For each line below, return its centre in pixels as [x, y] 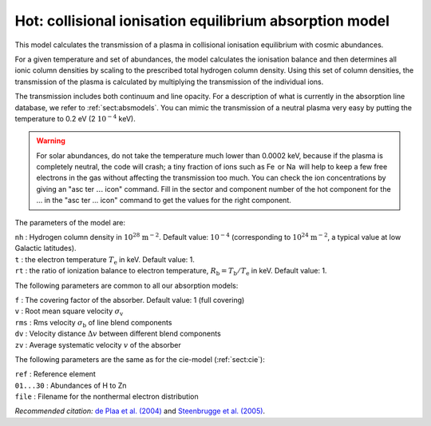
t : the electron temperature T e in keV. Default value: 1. [105, 260]
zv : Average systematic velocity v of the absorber [98, 344]
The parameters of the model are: [70, 222]
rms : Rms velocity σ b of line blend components [93, 323]
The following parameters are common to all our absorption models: [127, 285]
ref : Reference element [55, 374]
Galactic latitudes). [45, 249]
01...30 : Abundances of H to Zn [71, 385]
